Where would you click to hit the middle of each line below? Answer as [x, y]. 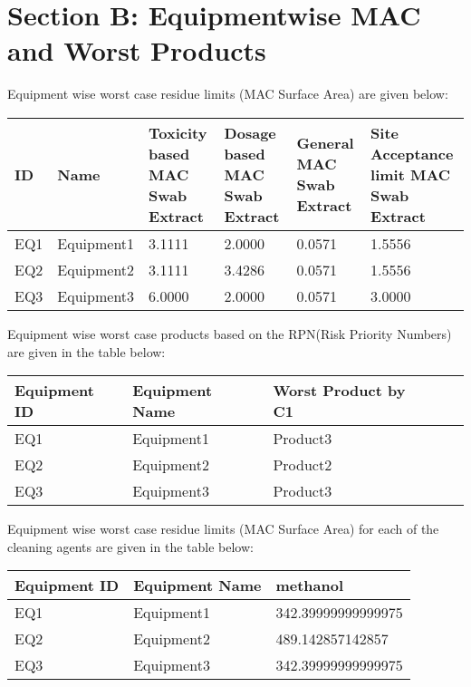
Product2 [303, 465]
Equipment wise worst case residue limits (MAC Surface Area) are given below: [228, 94]
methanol [310, 585]
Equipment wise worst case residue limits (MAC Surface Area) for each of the [223, 529]
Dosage [250, 132]
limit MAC [411, 174]
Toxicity [178, 132]
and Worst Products [137, 50]
